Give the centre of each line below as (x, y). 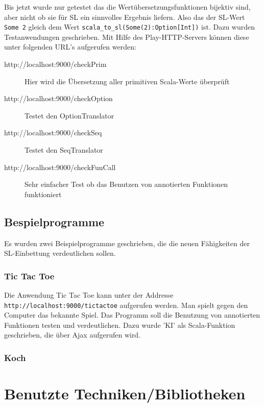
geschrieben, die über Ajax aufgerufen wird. (73, 335)
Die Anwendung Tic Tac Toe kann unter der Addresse (89, 294)
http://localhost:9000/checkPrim (55, 64)
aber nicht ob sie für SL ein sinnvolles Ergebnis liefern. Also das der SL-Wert (125, 17)
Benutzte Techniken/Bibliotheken (125, 393)
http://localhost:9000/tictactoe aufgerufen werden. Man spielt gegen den (126, 305)
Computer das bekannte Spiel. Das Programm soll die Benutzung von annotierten (132, 315)
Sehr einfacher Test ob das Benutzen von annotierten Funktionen (126, 184)
